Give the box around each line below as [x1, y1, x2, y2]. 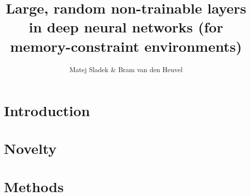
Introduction [4, 101, 90, 121]
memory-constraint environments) [10, 36, 242, 56]
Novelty [4, 138, 57, 158]
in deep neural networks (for [29, 17, 223, 37]
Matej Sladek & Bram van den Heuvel [69, 64, 183, 74]
